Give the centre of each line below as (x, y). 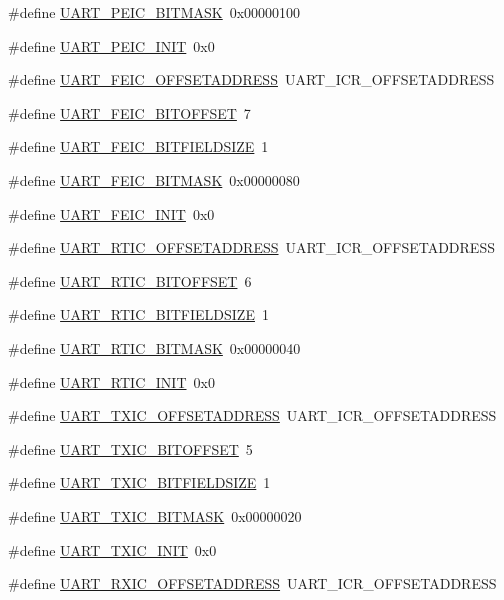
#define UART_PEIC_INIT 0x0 (111, 45)
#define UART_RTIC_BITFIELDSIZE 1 (138, 314)
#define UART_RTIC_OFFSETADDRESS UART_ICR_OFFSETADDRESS (251, 247)
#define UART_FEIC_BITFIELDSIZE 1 (138, 146)
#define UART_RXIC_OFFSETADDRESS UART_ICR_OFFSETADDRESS (252, 583)
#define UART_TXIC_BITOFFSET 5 (130, 448)
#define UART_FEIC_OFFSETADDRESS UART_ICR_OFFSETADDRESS (251, 79)
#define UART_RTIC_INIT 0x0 (111, 381)
